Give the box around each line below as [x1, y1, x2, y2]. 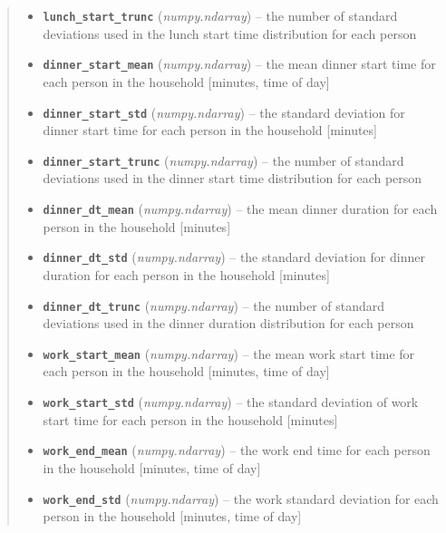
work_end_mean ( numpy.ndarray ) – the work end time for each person [43, 441, 431, 460]
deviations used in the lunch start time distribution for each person [43, 24, 417, 43]
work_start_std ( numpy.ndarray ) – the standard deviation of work [43, 392, 419, 411]
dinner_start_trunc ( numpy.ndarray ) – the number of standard [43, 150, 404, 170]
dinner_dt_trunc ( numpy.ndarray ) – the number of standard [43, 296, 385, 315]
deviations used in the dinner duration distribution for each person [43, 314, 414, 333]
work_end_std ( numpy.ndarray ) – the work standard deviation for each [43, 489, 439, 508]
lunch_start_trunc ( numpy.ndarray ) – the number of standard [43, 6, 398, 24]
